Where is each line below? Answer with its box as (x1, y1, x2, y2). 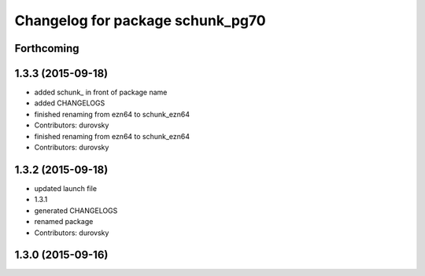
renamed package (34, 217, 94, 226)
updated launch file (34, 183, 98, 193)
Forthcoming (14, 42, 79, 55)
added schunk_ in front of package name (34, 87, 168, 98)
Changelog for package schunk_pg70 (14, 12, 267, 29)
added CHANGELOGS (34, 98, 105, 108)
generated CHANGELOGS (34, 205, 118, 215)
